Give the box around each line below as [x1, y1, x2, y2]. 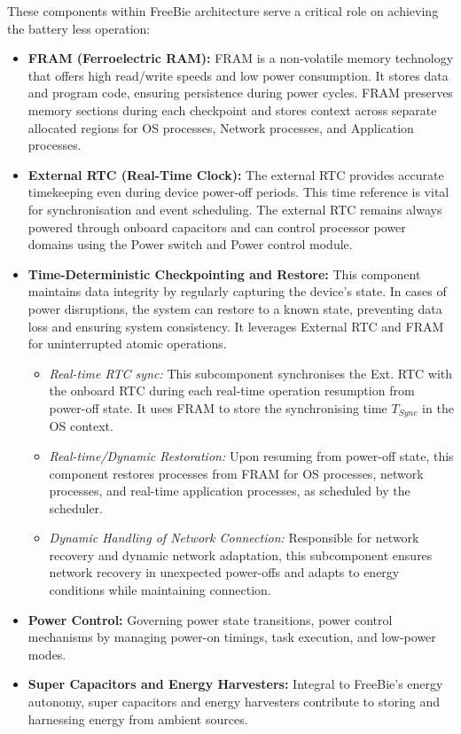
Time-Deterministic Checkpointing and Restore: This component [27, 264, 421, 283]
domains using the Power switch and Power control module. [27, 235, 353, 254]
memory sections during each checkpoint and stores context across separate [27, 100, 437, 119]
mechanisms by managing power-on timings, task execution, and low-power [27, 628, 436, 646]
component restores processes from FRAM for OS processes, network [49, 464, 424, 482]
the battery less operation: [7, 19, 151, 37]
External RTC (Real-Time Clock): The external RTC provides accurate [27, 165, 444, 183]
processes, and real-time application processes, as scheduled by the [49, 481, 410, 500]
